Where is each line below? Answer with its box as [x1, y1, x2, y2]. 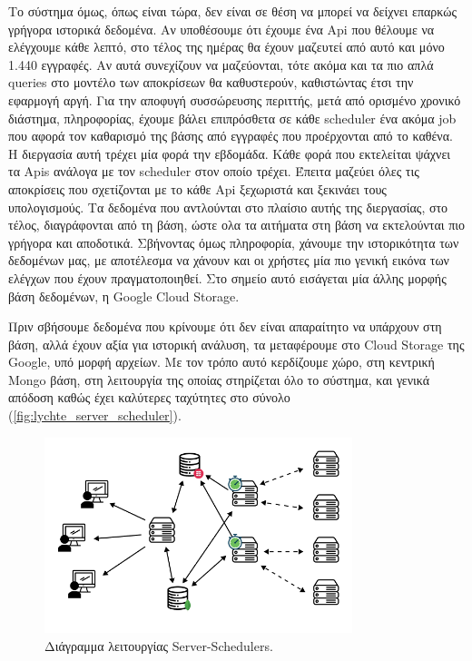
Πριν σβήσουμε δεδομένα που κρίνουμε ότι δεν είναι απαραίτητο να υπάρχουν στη [8, 317, 442, 336]
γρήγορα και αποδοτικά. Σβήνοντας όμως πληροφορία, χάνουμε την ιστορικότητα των [8, 232, 459, 252]
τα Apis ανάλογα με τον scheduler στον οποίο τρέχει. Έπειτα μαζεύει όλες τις [8, 162, 419, 181]
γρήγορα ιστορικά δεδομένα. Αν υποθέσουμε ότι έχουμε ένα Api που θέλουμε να [8, 19, 435, 38]
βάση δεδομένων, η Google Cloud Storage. [8, 286, 240, 305]
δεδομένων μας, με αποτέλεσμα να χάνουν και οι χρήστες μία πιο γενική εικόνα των [8, 251, 449, 270]
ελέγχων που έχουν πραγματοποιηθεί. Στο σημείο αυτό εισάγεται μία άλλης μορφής [8, 268, 447, 287]
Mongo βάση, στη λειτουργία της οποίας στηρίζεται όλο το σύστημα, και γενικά [8, 370, 430, 389]
